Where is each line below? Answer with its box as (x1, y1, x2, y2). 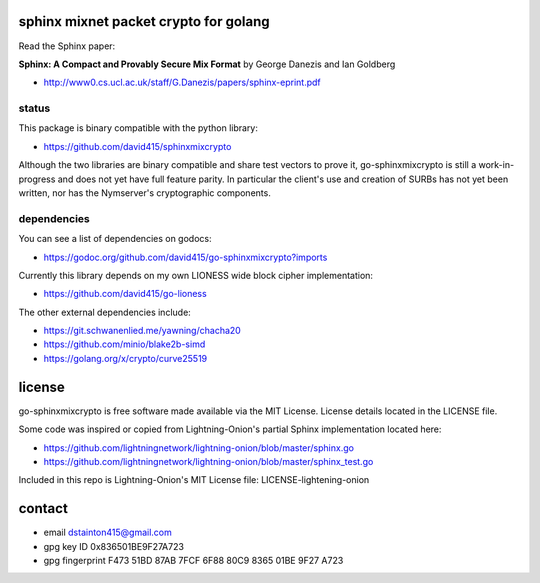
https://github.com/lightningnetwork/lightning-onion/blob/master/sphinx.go (43, 441, 355, 454)
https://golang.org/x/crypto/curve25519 (43, 352, 208, 364)
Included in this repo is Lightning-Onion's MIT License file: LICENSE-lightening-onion (18, 474, 370, 486)
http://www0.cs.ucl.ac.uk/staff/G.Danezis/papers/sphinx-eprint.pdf (43, 76, 322, 89)
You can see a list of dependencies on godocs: (18, 233, 212, 245)
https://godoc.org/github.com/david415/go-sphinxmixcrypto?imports (43, 251, 328, 263)
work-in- (478, 159, 515, 171)
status (18, 101, 51, 115)
